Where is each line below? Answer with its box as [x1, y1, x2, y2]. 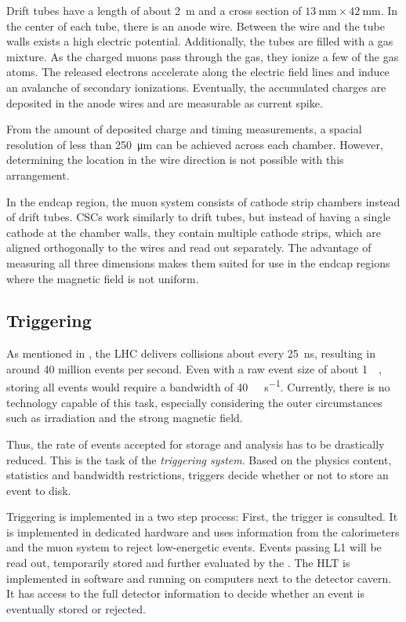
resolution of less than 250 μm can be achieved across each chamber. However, [6, 136, 383, 152]
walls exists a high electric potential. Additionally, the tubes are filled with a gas [6, 33, 393, 49]
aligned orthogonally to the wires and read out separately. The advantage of [6, 239, 372, 256]
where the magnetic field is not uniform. [6, 270, 199, 286]
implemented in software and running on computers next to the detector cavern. [6, 569, 392, 586]
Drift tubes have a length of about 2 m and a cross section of [6, 2, 302, 18]
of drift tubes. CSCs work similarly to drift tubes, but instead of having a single [6, 209, 391, 225]
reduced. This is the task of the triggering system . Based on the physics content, [6, 451, 392, 467]
